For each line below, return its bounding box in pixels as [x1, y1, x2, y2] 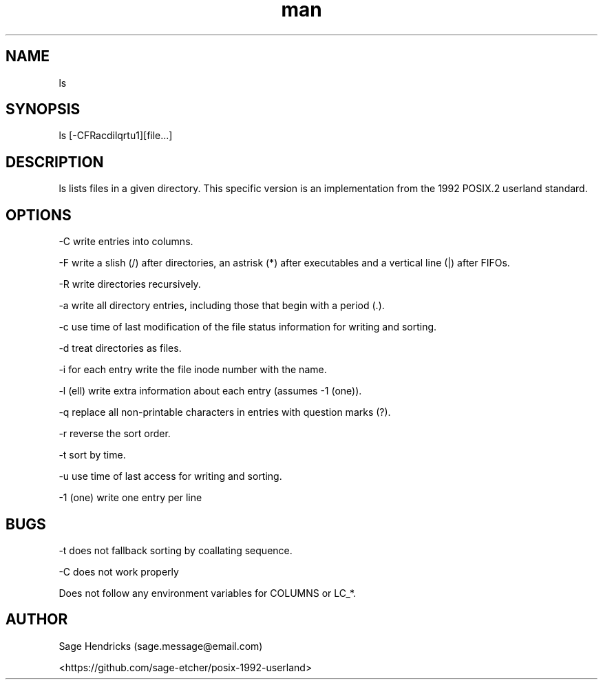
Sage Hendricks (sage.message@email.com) [59, 640, 263, 652]
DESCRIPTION [6, 153, 104, 171]
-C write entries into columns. [59, 235, 193, 248]
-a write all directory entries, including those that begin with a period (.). [59, 299, 385, 312]
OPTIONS [6, 206, 72, 224]
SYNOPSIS [6, 101, 81, 118]
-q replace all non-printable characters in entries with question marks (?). [59, 406, 391, 419]
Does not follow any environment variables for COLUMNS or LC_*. [59, 587, 357, 599]
